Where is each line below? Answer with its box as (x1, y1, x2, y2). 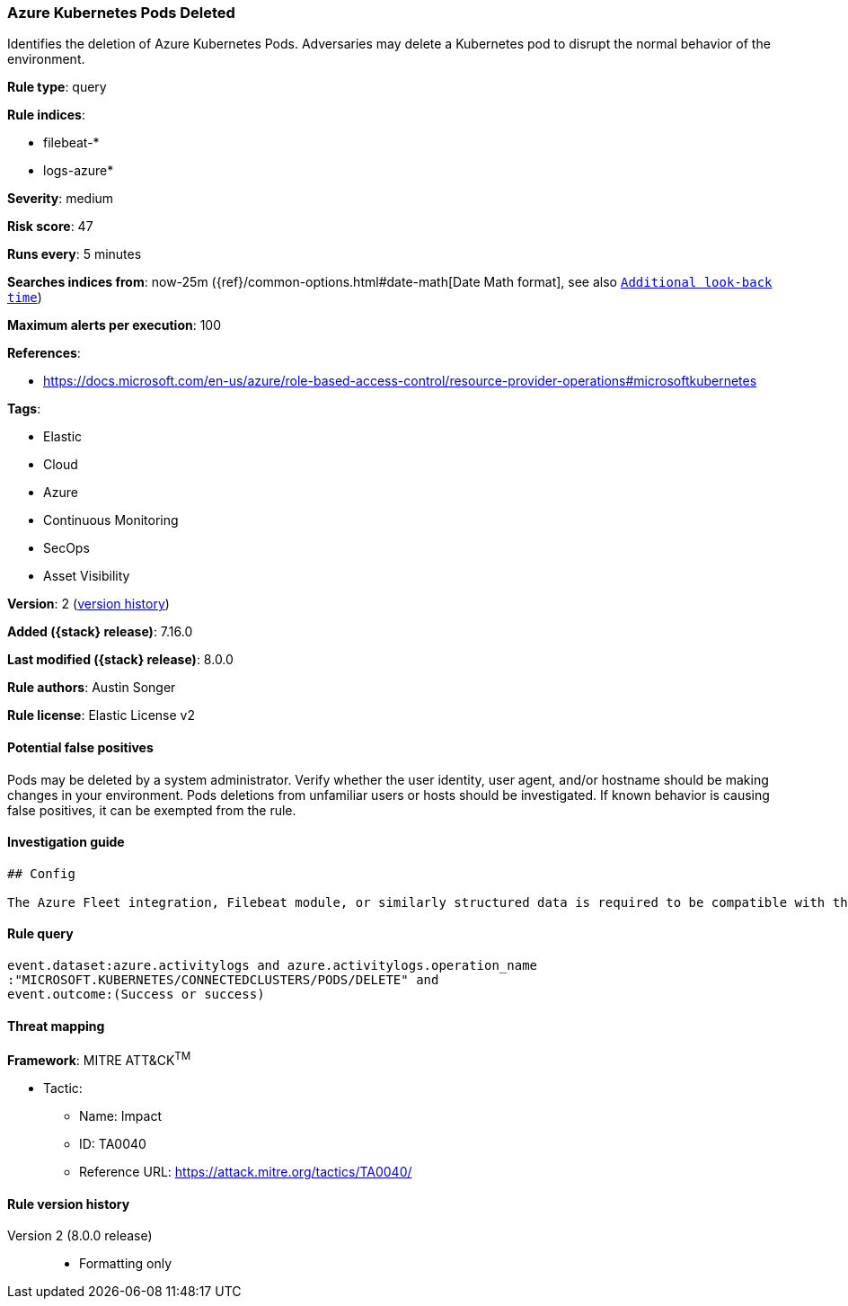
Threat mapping (7, 1017, 105, 1034)
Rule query (7, 926, 74, 942)
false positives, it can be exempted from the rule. (7, 802, 296, 818)
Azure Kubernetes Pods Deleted (7, 4, 235, 22)
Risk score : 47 (7, 218, 93, 235)
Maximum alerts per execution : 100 (7, 317, 222, 333)
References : (7, 345, 81, 361)
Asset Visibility (43, 568, 130, 584)
